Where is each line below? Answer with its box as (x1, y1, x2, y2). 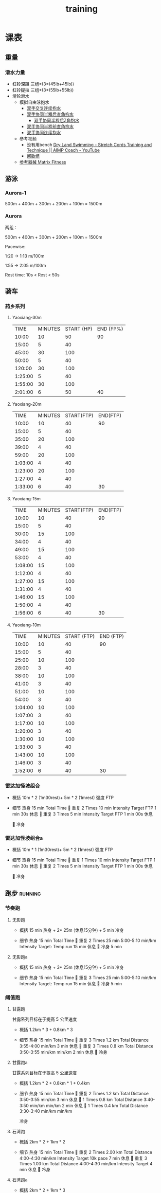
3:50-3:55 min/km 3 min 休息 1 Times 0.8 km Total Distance (19, 1097, 143, 1103)
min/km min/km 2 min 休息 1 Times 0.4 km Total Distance (30, 1103, 148, 1109)
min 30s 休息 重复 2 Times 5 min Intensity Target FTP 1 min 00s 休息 (12, 863, 153, 869)
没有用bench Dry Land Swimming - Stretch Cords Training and (26, 142, 152, 147)
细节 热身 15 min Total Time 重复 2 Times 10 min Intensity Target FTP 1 (12, 805, 157, 811)
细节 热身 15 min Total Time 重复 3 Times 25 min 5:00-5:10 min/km (19, 975, 157, 980)
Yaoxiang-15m (12, 495, 41, 502)
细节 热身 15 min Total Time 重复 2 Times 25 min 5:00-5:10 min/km (19, 938, 157, 943)
